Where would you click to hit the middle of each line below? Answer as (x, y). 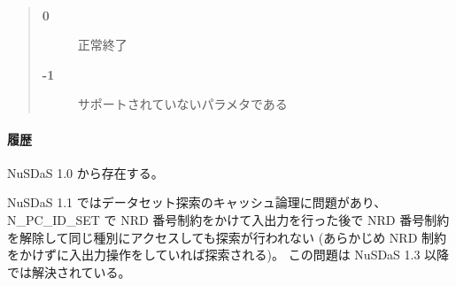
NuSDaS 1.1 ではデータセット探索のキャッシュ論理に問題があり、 (197, 202)
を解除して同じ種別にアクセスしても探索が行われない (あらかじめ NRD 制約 (227, 237)
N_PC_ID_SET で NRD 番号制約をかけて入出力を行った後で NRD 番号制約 (228, 219)
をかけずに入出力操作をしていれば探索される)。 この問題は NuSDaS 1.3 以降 (228, 255)
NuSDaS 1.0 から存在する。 (85, 172)
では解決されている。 (69, 271)
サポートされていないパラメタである (182, 104)
